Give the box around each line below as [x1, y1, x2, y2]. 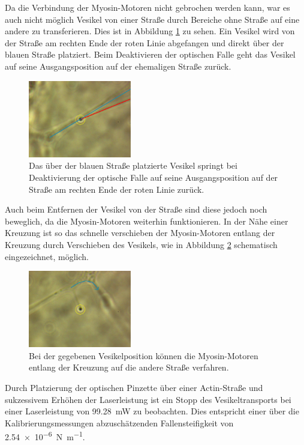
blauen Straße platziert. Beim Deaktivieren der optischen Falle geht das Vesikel [5, 48, 296, 61]
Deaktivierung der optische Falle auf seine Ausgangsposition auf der [29, 171, 278, 183]
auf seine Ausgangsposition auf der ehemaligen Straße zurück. [5, 59, 231, 72]
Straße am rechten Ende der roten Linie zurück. [29, 183, 204, 195]
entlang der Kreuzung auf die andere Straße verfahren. [29, 361, 229, 374]
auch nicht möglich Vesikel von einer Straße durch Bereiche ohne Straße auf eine [5, 13, 300, 25]
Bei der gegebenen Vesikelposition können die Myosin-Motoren [29, 349, 258, 362]
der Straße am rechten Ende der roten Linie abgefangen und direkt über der [5, 36, 284, 49]
